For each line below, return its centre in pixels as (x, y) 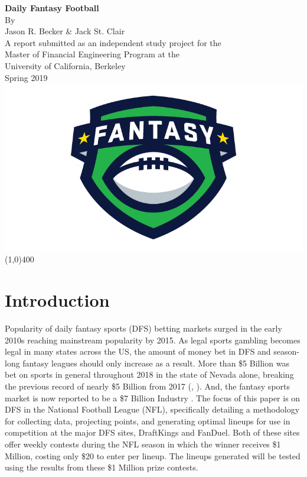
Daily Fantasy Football (52, 8)
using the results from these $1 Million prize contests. (102, 467)
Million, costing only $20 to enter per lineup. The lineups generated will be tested (153, 455)
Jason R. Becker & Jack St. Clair (65, 31)
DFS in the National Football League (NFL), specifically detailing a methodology (152, 409)
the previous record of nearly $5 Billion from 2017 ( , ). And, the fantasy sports (148, 386)
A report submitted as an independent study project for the (113, 42)
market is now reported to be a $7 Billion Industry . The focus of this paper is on (153, 397)
